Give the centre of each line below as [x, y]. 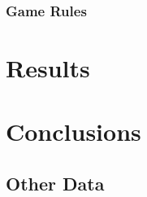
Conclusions [73, 131]
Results [48, 68]
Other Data [55, 183]
